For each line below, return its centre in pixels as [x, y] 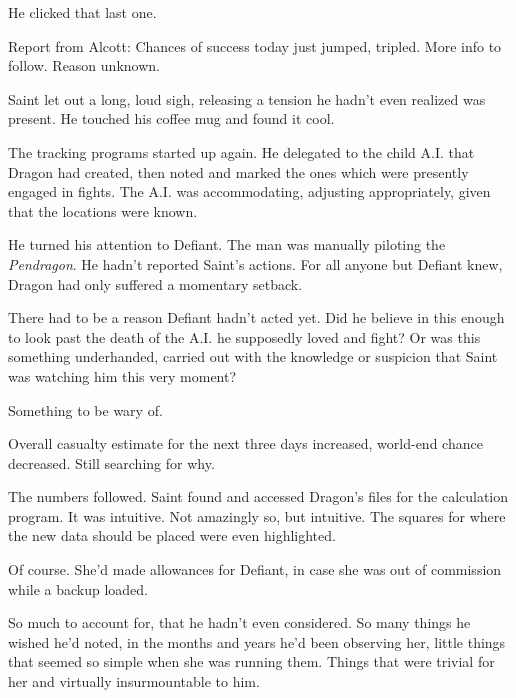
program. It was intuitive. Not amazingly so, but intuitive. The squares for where [257, 515]
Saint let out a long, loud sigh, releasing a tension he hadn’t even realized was [247, 98]
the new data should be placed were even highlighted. [172, 535]
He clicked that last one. [82, 12]
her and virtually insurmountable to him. [134, 681]
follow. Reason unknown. [84, 65]
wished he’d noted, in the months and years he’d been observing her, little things [257, 641]
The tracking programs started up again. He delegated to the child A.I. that [241, 151]
